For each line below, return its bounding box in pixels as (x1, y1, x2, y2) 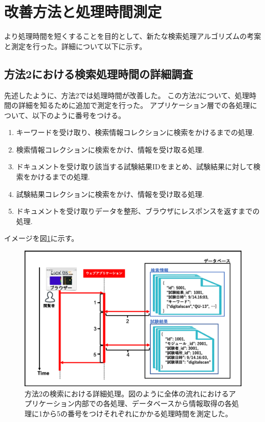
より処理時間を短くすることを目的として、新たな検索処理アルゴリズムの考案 (4, 31, 261, 41)
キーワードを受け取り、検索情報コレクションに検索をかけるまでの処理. (16, 127, 255, 138)
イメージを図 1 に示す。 (4, 233, 79, 243)
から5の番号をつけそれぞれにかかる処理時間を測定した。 (42, 408, 232, 418)
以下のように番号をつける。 (32, 109, 125, 120)
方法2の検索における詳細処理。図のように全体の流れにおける (25, 388, 229, 398)
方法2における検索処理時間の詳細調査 (4, 65, 193, 81)
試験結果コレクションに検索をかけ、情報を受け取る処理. (16, 188, 204, 199)
